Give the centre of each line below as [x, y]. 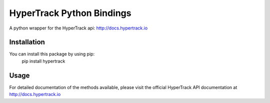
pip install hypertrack [43, 61]
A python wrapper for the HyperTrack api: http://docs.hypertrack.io [78, 28]
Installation [27, 42]
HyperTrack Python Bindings [70, 13]
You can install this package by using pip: [52, 54]
